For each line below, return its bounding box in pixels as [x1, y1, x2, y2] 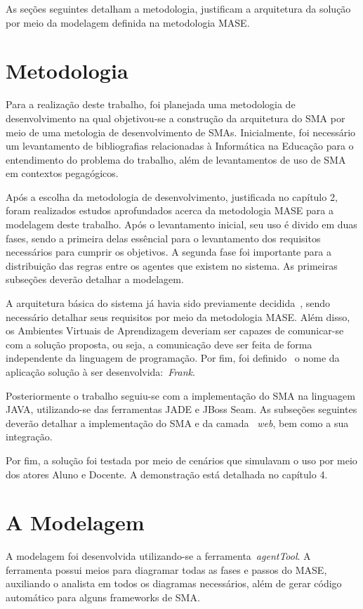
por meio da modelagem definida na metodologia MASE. [6, 15, 250, 30]
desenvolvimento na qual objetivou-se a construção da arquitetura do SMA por [6, 110, 345, 125]
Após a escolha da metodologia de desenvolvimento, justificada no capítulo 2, [6, 189, 338, 204]
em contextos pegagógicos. [6, 166, 119, 181]
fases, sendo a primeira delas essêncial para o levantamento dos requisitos [6, 230, 321, 245]
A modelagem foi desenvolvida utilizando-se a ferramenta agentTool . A [6, 549, 311, 563]
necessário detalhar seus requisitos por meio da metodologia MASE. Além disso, [6, 309, 350, 324]
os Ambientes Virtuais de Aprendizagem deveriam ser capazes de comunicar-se [6, 323, 344, 338]
